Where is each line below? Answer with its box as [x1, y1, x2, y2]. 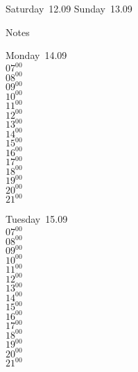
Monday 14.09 [6, 48, 67, 62]
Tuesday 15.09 [6, 212, 68, 226]
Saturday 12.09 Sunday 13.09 [6, 1, 132, 15]
